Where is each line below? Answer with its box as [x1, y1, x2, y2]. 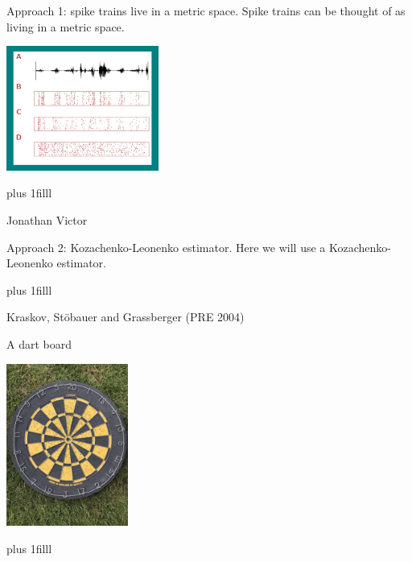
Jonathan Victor [6, 211, 88, 228]
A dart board [6, 335, 72, 352]
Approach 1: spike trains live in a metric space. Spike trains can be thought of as [6, 2, 406, 19]
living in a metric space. [6, 18, 125, 35]
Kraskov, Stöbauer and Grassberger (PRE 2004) [6, 308, 245, 325]
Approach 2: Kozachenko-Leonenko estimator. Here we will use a [6, 238, 326, 255]
